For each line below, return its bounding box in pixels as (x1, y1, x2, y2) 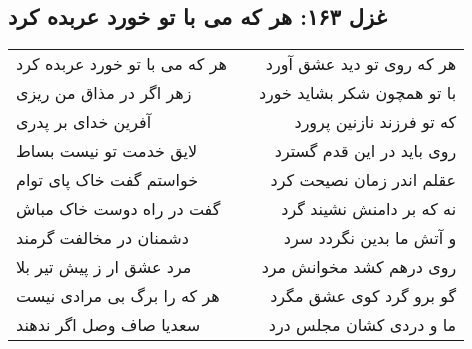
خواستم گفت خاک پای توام (16, 168, 199, 192)
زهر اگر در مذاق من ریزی (16, 81, 192, 105)
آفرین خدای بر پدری (16, 110, 152, 134)
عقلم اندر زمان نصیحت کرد (270, 168, 457, 192)
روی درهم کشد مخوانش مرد (261, 255, 457, 279)
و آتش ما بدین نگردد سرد (283, 226, 457, 250)
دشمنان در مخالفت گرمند (16, 226, 189, 250)
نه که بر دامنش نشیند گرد (281, 197, 457, 221)
